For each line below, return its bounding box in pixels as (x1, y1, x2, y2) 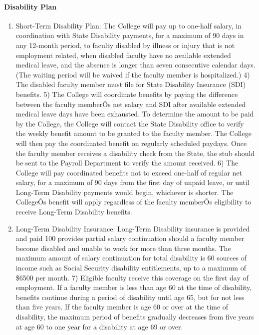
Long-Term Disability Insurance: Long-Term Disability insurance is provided (15, 223, 250, 233)
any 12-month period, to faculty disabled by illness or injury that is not (15, 39, 235, 50)
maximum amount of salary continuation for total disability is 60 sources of (15, 252, 247, 263)
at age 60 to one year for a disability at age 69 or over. (15, 321, 183, 331)
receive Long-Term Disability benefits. (15, 206, 132, 217)
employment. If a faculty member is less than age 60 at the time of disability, (15, 282, 252, 292)
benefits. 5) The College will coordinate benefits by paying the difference (15, 88, 238, 99)
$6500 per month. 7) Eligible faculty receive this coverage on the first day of (15, 272, 249, 282)
